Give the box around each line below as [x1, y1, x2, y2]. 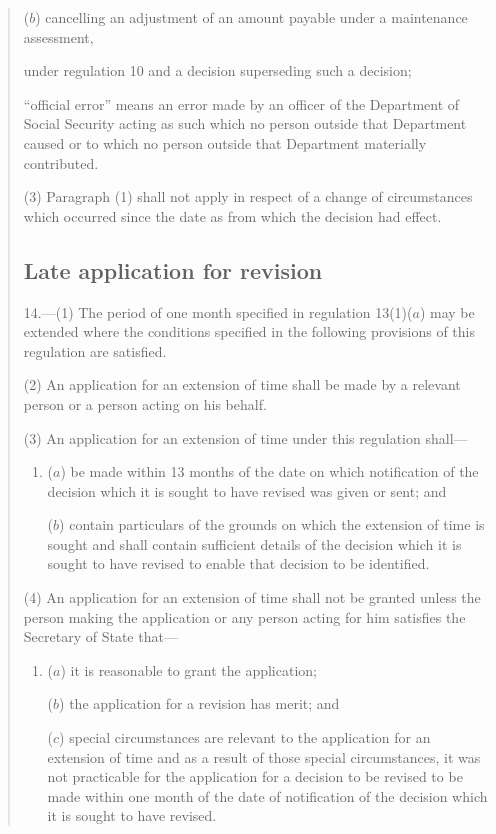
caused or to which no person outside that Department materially [23, 132, 427, 153]
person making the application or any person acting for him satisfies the [23, 606, 466, 627]
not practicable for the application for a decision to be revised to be [47, 766, 463, 787]
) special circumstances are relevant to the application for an [59, 727, 431, 748]
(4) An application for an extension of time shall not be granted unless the [23, 587, 481, 608]
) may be [419, 301, 475, 322]
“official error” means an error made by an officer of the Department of [23, 93, 460, 114]
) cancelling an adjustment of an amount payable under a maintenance [35, 7, 468, 27]
